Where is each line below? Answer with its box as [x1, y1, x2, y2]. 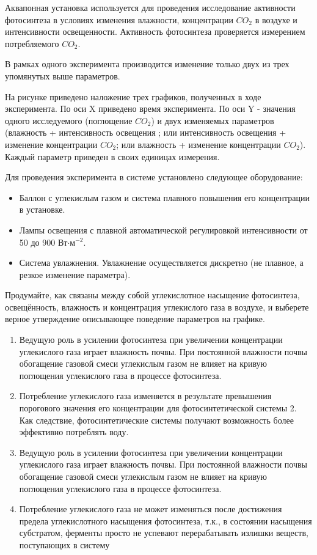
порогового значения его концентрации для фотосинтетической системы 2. [19, 402, 297, 414]
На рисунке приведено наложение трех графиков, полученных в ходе [5, 90, 261, 103]
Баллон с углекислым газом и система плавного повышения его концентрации [19, 191, 310, 204]
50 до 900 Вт [19, 235, 68, 248]
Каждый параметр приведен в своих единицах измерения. [5, 150, 220, 163]
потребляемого [5, 37, 59, 50]
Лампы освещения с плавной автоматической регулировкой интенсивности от [19, 223, 308, 236]
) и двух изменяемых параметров [151, 114, 274, 127]
